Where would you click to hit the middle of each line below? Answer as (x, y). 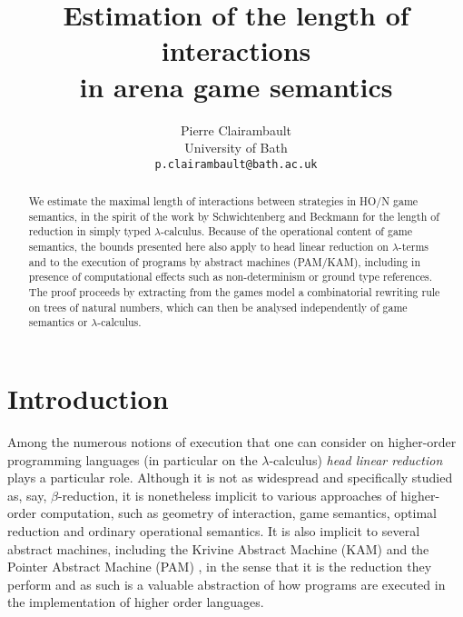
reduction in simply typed (90, 231)
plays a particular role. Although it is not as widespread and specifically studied (230, 478)
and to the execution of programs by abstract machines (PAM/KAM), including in (224, 261)
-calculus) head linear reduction (356, 459)
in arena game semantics (236, 86)
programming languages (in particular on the (133, 459)
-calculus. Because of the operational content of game (286, 231)
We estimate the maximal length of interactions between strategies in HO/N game (223, 201)
